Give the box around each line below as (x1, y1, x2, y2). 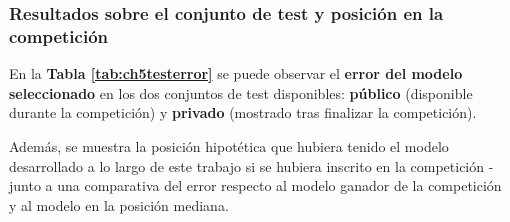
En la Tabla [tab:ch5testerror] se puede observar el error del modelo (9, 63, 463, 84)
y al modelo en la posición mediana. (9, 194, 229, 215)
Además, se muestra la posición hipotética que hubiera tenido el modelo (9, 135, 449, 156)
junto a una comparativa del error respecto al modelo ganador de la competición (9, 175, 502, 196)
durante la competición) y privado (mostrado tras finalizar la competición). (9, 102, 477, 123)
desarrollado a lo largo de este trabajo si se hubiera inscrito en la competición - (9, 155, 494, 176)
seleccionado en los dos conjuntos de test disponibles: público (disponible (9, 82, 473, 103)
